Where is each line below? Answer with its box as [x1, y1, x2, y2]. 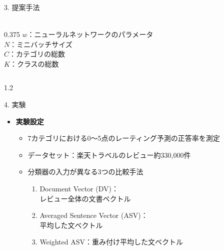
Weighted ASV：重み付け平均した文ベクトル [39, 236, 183, 247]
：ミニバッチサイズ [9, 39, 72, 49]
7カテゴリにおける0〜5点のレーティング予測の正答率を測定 [27, 133, 220, 143]
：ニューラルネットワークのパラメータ [27, 29, 153, 40]
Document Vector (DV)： [39, 183, 118, 194]
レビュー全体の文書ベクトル [39, 193, 131, 203]
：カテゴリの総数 [9, 49, 65, 59]
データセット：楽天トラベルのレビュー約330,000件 [27, 149, 191, 160]
